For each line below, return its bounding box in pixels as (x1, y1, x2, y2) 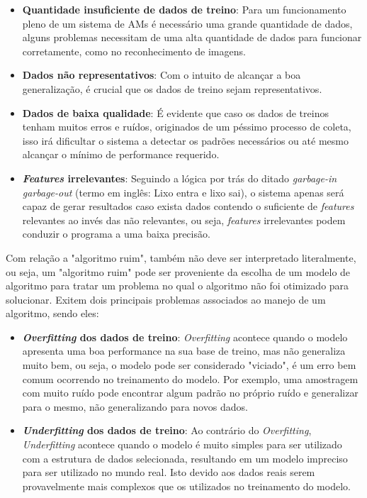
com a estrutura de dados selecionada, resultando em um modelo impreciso (22, 450, 348, 465)
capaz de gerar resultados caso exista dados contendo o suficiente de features (22, 199, 354, 214)
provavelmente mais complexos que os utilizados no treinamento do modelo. (22, 478, 351, 493)
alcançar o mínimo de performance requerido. (22, 147, 220, 162)
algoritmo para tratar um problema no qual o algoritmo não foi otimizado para (6, 278, 349, 293)
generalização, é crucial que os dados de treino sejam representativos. (22, 81, 322, 96)
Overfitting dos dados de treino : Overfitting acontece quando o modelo (22, 329, 348, 344)
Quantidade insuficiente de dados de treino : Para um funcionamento (22, 2, 346, 16)
